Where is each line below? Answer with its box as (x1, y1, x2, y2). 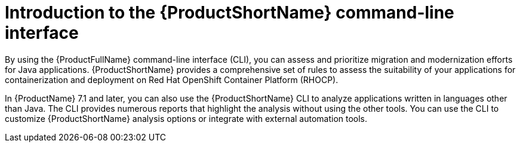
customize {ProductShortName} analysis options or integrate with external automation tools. (5, 113, 368, 124)
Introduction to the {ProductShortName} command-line (5, 2, 454, 23)
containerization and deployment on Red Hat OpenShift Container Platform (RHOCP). (5, 74, 339, 85)
